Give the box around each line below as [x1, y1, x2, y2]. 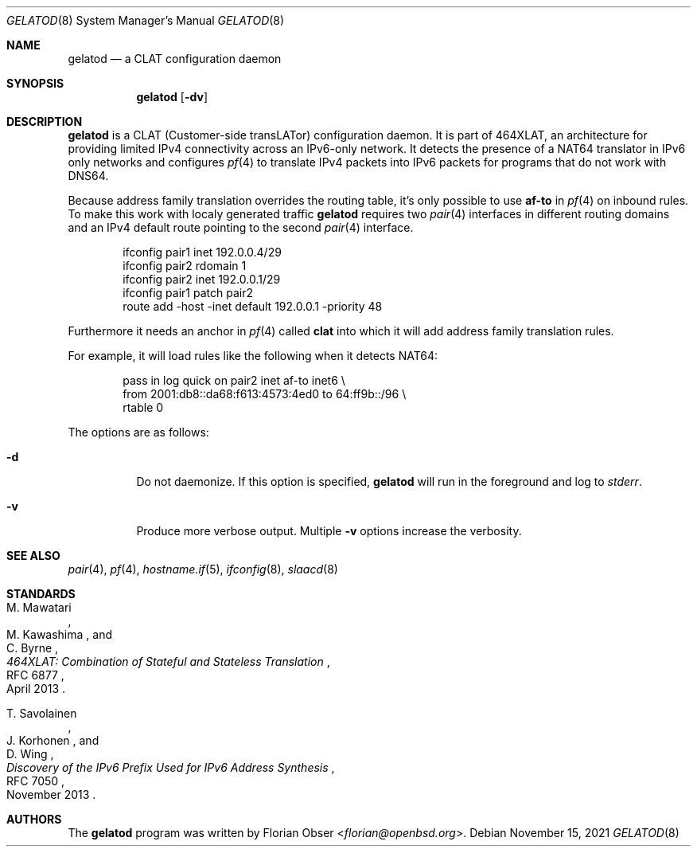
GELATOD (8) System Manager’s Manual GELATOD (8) [6, 14, 285, 27]
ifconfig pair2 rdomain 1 [123, 259, 247, 272]
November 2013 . [6, 788, 96, 801]
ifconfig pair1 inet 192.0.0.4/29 [123, 245, 282, 259]
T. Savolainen [6, 706, 77, 720]
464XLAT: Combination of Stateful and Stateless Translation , [6, 655, 330, 668]
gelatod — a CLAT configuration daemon [68, 52, 282, 65]
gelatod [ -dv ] [136, 90, 208, 104]
